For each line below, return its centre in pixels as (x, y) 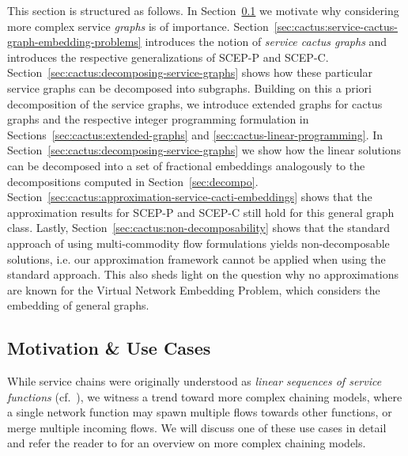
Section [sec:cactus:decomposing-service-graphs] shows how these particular (190, 72)
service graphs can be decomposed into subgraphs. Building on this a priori (189, 87)
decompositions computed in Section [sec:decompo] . (133, 181)
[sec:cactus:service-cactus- (336, 26)
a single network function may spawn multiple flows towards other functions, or (200, 412)
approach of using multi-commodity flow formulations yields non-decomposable (198, 243)
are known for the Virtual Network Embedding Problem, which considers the (194, 289)
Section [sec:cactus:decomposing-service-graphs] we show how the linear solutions (204, 150)
